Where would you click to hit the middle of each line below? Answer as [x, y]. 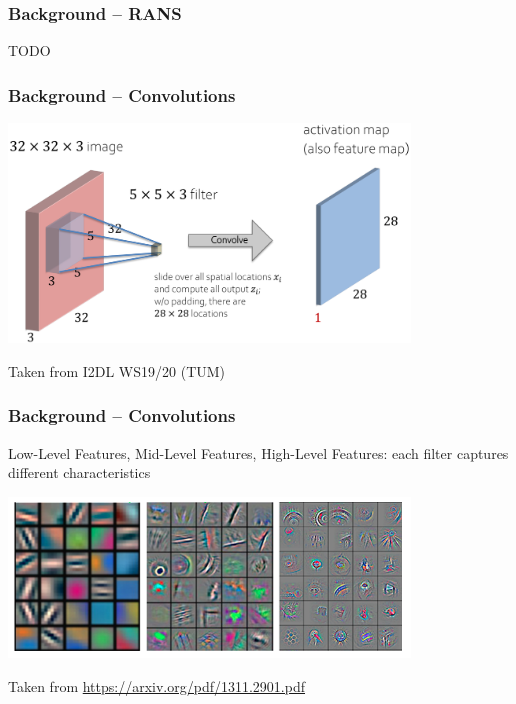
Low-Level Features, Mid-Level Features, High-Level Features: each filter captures [258, 452]
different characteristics [79, 472]
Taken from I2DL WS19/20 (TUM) [117, 370]
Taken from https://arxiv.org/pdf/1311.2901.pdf [157, 685]
